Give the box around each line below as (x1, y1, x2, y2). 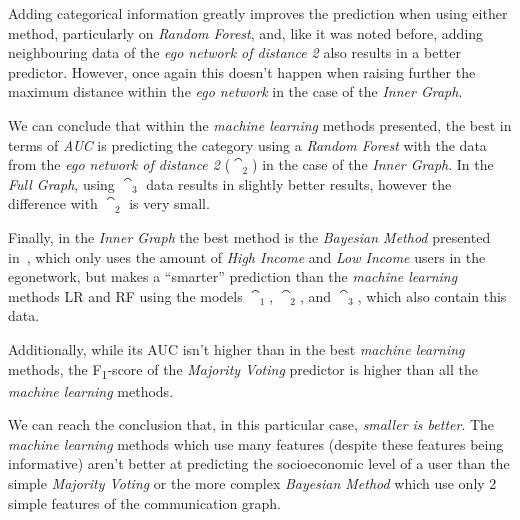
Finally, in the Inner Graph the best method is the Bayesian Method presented (8, 226, 491, 247)
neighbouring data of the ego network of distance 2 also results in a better (8, 42, 462, 63)
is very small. (129, 193, 210, 214)
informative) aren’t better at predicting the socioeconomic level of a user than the (8, 453, 510, 474)
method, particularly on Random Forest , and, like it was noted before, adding (8, 22, 484, 43)
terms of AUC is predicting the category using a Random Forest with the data (8, 134, 487, 155)
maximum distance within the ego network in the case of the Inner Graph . (8, 81, 463, 102)
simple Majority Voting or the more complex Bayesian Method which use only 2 (8, 473, 497, 493)
